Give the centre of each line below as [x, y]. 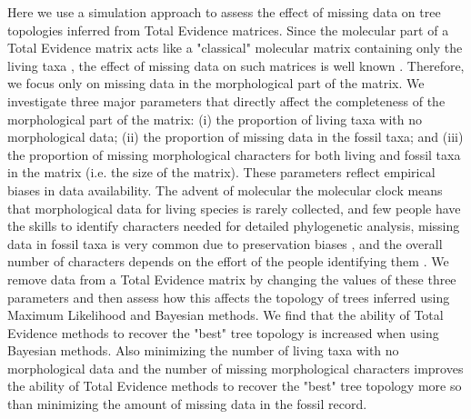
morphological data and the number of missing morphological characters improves [235, 368]
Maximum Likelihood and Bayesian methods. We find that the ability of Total [225, 315]
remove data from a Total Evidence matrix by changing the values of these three [232, 279]
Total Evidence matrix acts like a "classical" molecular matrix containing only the [235, 48]
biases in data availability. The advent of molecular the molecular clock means [225, 190]
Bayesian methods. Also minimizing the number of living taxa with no [203, 350]
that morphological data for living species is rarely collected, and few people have [234, 208]
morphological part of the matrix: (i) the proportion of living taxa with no [215, 119]
